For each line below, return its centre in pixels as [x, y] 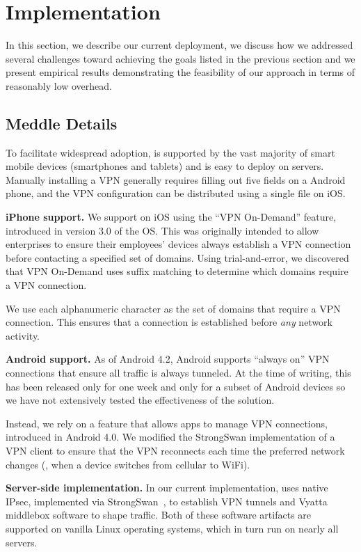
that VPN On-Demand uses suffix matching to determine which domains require [177, 271]
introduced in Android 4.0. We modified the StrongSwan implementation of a [170, 437]
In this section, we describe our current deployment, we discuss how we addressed [179, 45]
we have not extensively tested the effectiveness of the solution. [140, 400]
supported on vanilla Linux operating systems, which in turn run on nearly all [172, 528]
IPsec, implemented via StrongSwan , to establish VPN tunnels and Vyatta [167, 501]
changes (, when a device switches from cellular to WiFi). [128, 464]
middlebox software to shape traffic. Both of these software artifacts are [159, 515]
